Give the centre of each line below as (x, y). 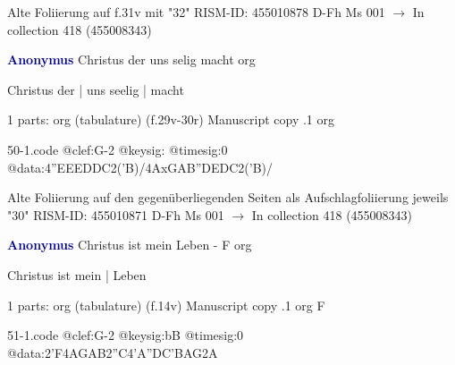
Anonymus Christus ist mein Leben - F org (130, 245)
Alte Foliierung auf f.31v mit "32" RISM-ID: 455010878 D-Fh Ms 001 (196, 12)
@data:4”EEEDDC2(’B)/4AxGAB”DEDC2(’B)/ (140, 167)
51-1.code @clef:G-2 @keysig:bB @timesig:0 (126, 335)
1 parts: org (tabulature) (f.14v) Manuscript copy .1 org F (166, 305)
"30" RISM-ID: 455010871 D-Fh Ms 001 (116, 214)
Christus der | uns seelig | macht (96, 89)
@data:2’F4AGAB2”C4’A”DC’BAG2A (113, 352)
